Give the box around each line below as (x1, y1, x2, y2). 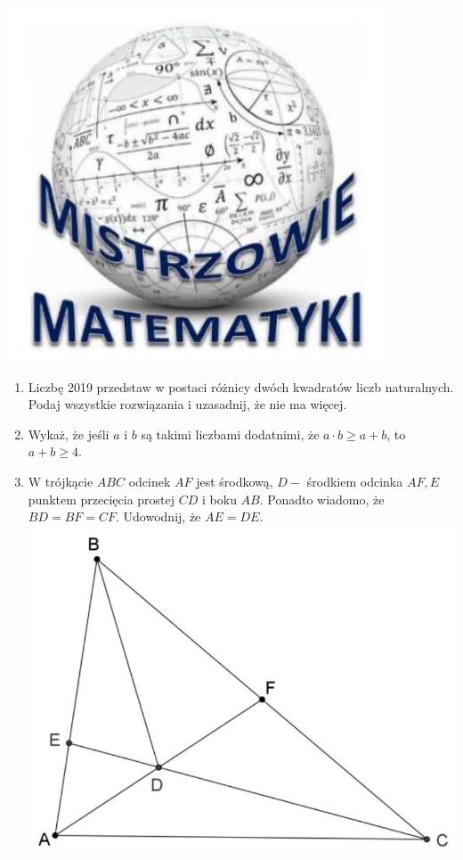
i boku (202, 489, 237, 508)
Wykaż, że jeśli (28, 424, 110, 443)
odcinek (128, 471, 171, 490)
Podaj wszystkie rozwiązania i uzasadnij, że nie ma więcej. (28, 395, 347, 414)
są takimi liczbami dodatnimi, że (141, 424, 320, 443)
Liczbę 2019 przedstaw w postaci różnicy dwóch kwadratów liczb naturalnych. (28, 377, 454, 396)
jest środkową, (196, 471, 273, 490)
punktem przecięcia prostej (28, 489, 175, 508)
